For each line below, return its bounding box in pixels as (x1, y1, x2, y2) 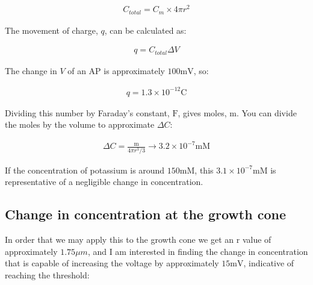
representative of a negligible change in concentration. (5, 175, 203, 188)
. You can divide (236, 106, 297, 119)
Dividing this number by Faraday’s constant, (5, 106, 170, 119)
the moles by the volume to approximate (5, 118, 155, 131)
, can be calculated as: (104, 23, 187, 36)
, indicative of (243, 257, 294, 269)
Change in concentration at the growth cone (5, 205, 286, 224)
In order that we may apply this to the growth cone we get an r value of (5, 233, 271, 246)
